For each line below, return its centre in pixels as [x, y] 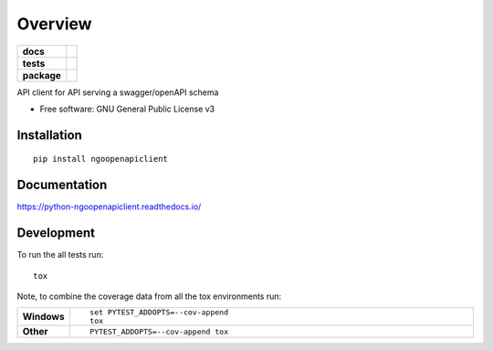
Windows [43, 317]
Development [56, 233]
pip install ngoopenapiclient [101, 159]
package [42, 75]
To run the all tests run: [60, 255]
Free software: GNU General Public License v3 [127, 109]
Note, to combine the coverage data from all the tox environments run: [149, 296]
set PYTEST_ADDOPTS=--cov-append [159, 312]
